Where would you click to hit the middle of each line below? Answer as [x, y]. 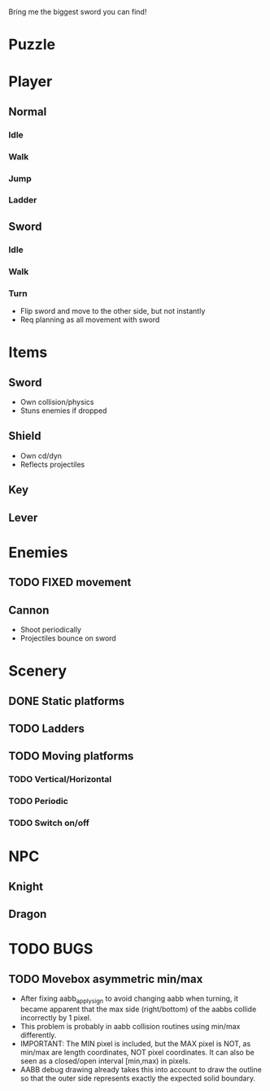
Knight [26, 887]
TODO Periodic [39, 802]
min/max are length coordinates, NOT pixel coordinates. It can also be [137, 1052]
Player [30, 82]
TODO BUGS [51, 949]
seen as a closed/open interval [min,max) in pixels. [105, 1061]
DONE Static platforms [67, 701]
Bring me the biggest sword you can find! [78, 12]
